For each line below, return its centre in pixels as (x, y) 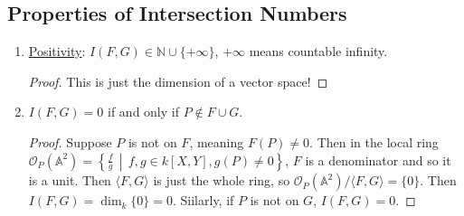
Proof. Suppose (70, 141)
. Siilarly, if (204, 200)
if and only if (143, 112)
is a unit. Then (70, 180)
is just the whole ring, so (222, 180)
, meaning (217, 141)
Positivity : (57, 51)
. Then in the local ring (374, 141)
